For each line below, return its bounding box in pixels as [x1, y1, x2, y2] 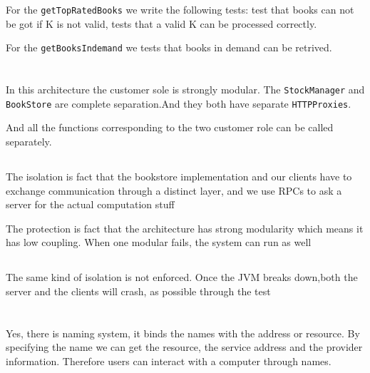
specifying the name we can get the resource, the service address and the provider [6, 339, 363, 354]
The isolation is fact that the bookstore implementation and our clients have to [6, 168, 352, 183]
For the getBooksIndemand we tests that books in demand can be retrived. [6, 40, 332, 55]
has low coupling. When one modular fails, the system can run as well [6, 235, 312, 250]
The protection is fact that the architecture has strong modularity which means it [6, 220, 364, 235]
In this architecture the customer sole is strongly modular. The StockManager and [6, 82, 365, 97]
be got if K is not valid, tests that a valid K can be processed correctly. [6, 16, 317, 31]
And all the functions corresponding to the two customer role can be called [6, 120, 334, 135]
